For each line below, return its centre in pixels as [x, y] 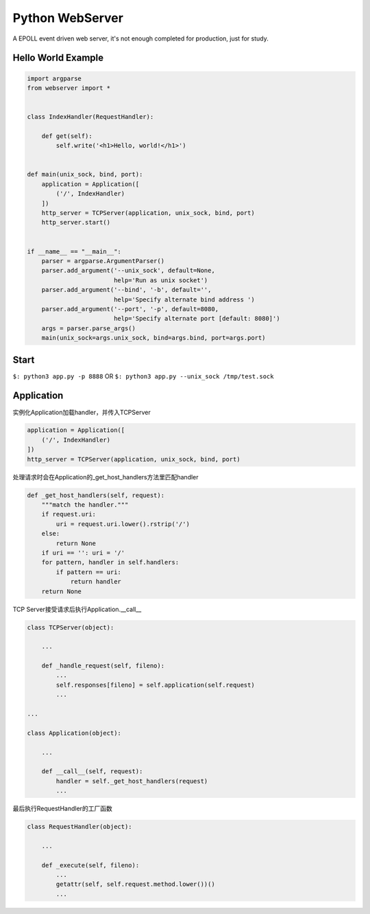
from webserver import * [69, 88]
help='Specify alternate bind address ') [184, 299]
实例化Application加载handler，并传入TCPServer [82, 412]
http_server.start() [76, 222]
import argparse [54, 78]
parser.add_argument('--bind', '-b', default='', [126, 290]
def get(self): [67, 136]
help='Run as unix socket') [161, 280]
